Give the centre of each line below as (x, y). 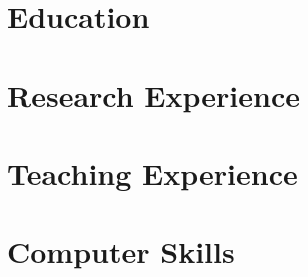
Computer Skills (121, 251)
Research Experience (153, 94)
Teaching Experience (152, 172)
